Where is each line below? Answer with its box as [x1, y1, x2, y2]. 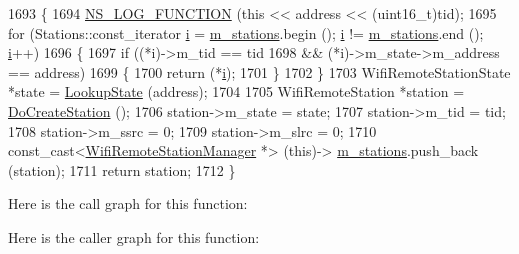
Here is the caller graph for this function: [8, 226, 260, 247]
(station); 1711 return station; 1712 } [8, 159, 236, 180]
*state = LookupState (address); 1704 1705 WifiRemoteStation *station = [8, 81, 465, 102]
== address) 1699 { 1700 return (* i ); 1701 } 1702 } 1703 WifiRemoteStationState [8, 61, 511, 82]
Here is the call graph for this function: [8, 193, 248, 214]
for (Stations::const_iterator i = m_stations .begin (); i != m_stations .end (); [8, 22, 484, 43]
